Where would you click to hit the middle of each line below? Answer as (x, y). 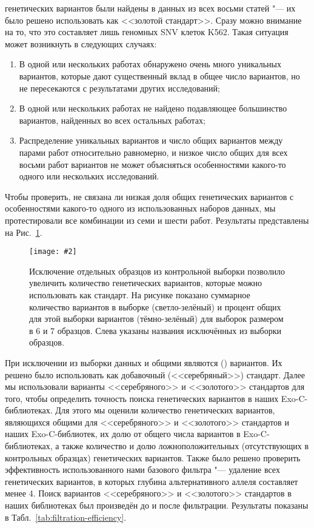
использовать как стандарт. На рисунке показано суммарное (140, 294)
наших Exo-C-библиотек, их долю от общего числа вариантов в (123, 434)
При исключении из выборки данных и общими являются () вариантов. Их (144, 362)
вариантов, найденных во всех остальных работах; (112, 120)
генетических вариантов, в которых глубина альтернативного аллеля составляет (152, 481)
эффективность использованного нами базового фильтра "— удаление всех (142, 470)
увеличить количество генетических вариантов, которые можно (146, 283)
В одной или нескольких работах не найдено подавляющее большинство (153, 108)
